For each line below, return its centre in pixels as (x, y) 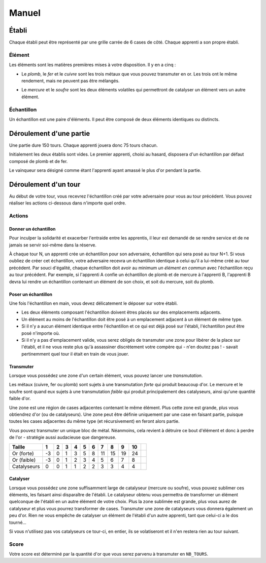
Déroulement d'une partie (50, 133)
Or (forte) (23, 453)
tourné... (18, 522)
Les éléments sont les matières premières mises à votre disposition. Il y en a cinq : (92, 65)
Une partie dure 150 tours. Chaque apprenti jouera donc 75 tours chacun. (83, 145)
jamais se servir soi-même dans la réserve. (53, 245)
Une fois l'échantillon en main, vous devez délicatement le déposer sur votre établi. (94, 303)
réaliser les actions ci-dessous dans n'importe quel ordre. (68, 203)
